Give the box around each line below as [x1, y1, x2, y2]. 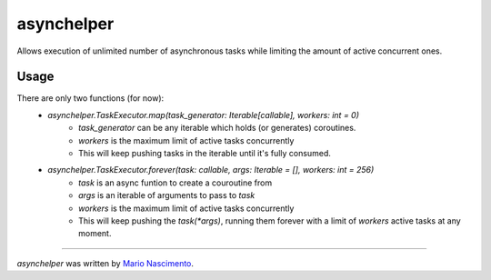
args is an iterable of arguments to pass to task [78, 190, 256, 201]
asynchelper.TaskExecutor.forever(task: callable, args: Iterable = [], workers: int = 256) [47, 165, 375, 175]
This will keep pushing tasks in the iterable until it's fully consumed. [78, 148, 331, 159]
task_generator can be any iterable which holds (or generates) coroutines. [78, 123, 356, 134]
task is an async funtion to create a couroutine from [78, 177, 273, 188]
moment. [78, 228, 112, 239]
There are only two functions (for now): [16, 93, 165, 104]
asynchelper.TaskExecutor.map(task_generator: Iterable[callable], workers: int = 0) [47, 109, 359, 120]
